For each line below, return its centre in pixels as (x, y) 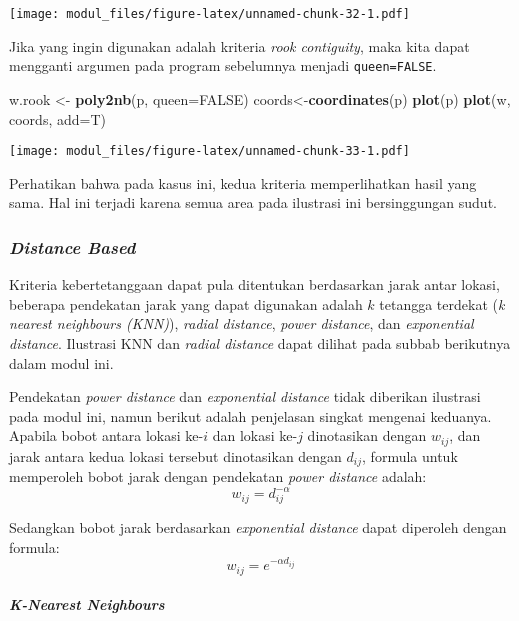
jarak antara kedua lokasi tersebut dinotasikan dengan (175, 455)
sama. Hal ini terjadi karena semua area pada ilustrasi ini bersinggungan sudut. (253, 202)
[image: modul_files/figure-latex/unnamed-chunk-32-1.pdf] (209, 14)
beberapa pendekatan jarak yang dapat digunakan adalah (186, 303)
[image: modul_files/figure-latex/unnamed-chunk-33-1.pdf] (209, 151)
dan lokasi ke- (255, 435)
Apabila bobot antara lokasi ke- (106, 435)
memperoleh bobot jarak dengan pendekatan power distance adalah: (218, 476)
